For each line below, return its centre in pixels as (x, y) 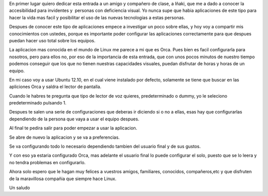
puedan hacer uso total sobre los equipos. (52, 40)
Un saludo (20, 188)
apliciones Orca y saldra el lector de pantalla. (55, 87)
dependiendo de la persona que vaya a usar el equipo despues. (74, 119)
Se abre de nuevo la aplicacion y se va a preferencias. (65, 137)
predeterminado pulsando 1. (38, 103)
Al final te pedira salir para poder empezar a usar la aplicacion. (73, 128)
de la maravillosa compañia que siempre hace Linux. (63, 179)
